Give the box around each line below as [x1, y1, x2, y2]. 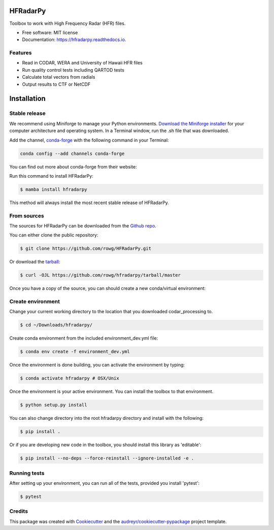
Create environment [9, 298, 60, 305]
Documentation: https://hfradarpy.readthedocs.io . [22, 37, 126, 43]
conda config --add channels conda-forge [20, 150, 125, 156]
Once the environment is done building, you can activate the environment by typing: [9, 362, 185, 368]
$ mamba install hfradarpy [20, 186, 87, 192]
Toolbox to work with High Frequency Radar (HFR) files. [9, 20, 126, 26]
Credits [9, 508, 28, 515]
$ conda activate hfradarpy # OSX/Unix [20, 376, 119, 381]
